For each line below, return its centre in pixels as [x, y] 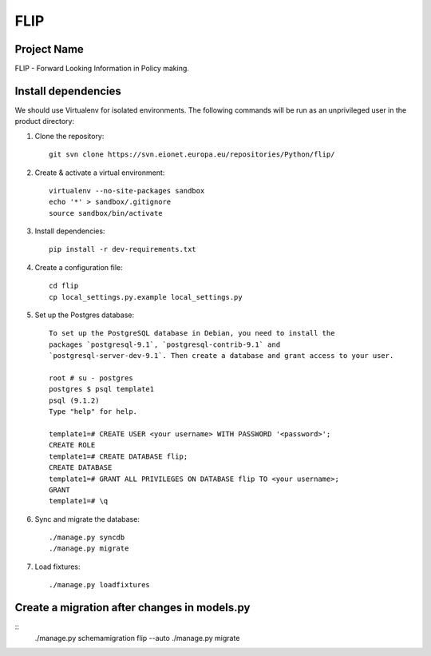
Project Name [49, 49]
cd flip [64, 286]
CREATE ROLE [72, 445]
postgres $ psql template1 [102, 389]
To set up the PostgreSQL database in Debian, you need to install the [192, 333]
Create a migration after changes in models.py [132, 608]
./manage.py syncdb [87, 538]
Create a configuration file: [79, 267]
